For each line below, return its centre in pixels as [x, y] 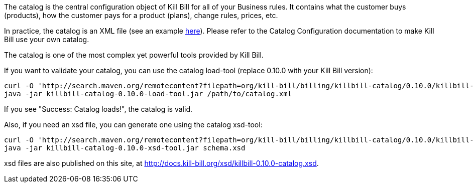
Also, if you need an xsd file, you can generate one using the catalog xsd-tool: [133, 125]
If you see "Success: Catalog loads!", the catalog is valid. [98, 109]
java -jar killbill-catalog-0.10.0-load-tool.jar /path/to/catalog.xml [148, 94]
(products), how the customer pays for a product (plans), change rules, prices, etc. [141, 15]
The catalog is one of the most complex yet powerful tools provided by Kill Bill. [134, 55]
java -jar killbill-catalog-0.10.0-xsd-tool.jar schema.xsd [125, 148]
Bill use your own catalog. [47, 39]
